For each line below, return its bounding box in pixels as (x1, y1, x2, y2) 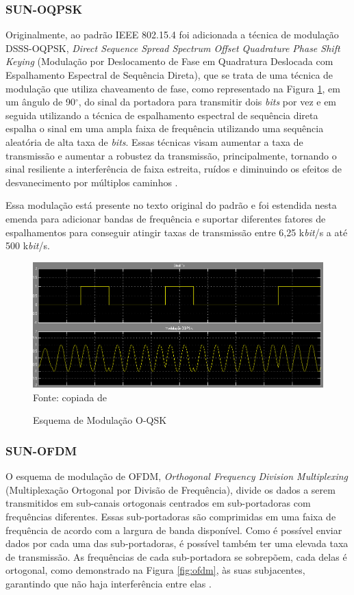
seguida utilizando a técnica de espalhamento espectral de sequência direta (5, 107, 318, 122)
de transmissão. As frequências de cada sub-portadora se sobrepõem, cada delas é (5, 549, 347, 564)
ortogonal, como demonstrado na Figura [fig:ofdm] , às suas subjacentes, (5, 563, 305, 577)
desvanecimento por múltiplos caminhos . (5, 175, 178, 189)
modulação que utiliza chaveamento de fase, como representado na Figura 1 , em (5, 81, 340, 95)
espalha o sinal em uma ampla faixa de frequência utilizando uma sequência (5, 121, 324, 136)
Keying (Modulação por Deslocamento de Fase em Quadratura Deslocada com (5, 54, 333, 68)
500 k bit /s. (5, 238, 50, 253)
